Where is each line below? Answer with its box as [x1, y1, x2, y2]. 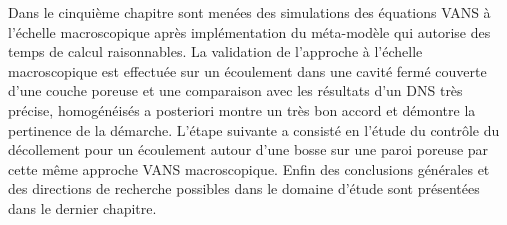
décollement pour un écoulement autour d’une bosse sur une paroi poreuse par [8, 139, 489, 160]
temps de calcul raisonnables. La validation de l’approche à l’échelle [8, 41, 423, 62]
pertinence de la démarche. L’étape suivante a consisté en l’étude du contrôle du [8, 119, 500, 140]
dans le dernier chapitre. [8, 197, 157, 218]
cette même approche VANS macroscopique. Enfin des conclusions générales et [8, 158, 490, 179]
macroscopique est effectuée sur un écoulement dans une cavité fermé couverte [8, 60, 487, 81]
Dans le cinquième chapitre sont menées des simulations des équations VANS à [8, 2, 491, 22]
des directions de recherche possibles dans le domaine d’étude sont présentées [8, 178, 480, 199]
